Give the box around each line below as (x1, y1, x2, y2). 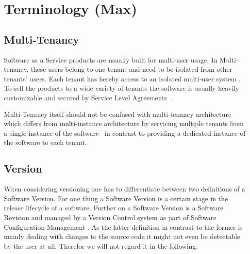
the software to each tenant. (4, 137, 87, 147)
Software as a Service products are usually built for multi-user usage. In (4, 54, 217, 64)
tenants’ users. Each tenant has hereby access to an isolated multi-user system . (4, 73, 241, 83)
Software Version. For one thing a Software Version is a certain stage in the (4, 193, 228, 203)
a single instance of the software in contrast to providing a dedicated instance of (4, 127, 246, 138)
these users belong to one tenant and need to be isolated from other (31, 64, 233, 74)
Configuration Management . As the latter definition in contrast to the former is (4, 222, 243, 232)
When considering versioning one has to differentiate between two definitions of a (4, 184, 246, 194)
